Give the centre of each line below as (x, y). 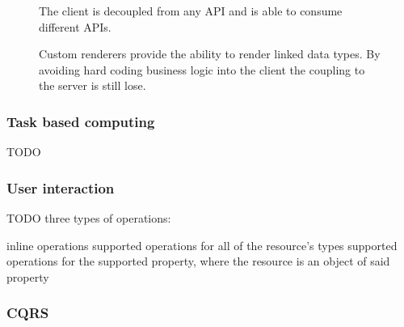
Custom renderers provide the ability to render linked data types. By (210, 54)
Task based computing (81, 121)
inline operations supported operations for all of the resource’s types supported (202, 245)
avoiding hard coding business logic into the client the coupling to (202, 69)
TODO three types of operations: (89, 218)
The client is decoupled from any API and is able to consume (191, 11)
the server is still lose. (93, 85)
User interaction (61, 187)
